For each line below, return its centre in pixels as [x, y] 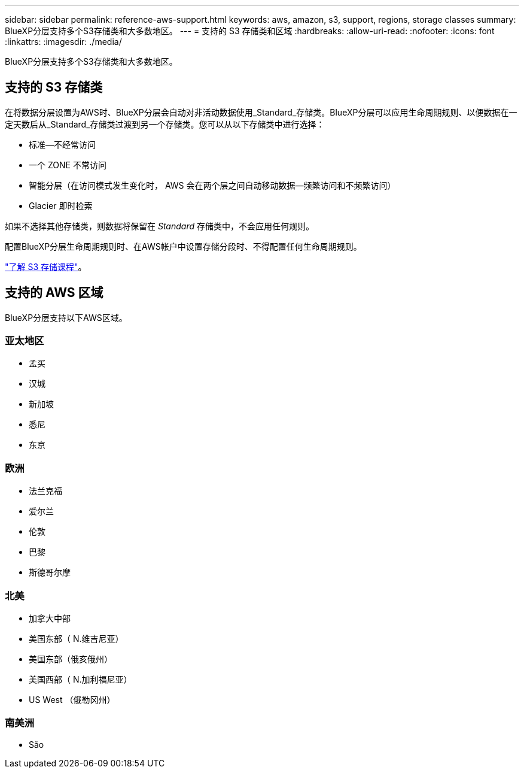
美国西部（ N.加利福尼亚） [80, 679]
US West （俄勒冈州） [72, 699]
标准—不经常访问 [62, 144]
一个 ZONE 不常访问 [68, 165]
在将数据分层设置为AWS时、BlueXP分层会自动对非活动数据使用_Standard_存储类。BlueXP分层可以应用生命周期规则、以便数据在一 [261, 112]
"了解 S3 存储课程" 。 [46, 266]
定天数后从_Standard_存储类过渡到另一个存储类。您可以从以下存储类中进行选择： [165, 124]
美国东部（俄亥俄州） [71, 659]
